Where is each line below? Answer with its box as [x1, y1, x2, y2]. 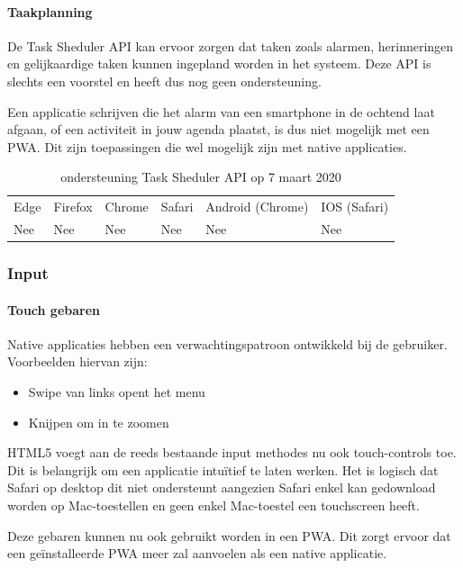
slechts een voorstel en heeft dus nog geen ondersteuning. [7, 71, 322, 90]
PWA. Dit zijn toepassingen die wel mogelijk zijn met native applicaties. [7, 137, 407, 156]
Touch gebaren [7, 300, 101, 319]
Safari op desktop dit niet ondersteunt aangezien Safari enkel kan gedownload [7, 478, 436, 497]
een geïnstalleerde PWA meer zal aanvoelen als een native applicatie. [7, 544, 387, 563]
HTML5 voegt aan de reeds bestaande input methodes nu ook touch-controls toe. [7, 443, 457, 462]
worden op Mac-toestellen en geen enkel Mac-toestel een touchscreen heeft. [7, 495, 420, 514]
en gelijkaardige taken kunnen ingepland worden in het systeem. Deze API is [7, 54, 431, 73]
